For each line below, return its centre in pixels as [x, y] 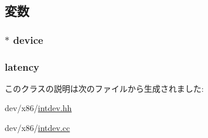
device [28, 39]
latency [22, 66]
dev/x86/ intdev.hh [38, 108]
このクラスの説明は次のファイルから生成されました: [104, 88]
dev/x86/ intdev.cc [37, 128]
